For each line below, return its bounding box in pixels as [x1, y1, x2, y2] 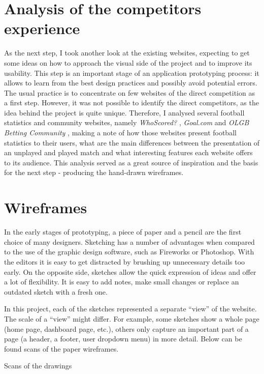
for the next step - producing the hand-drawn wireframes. [4, 167, 184, 178]
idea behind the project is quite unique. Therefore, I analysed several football [4, 107, 245, 118]
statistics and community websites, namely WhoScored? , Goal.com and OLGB [4, 117, 249, 128]
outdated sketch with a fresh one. [4, 286, 108, 297]
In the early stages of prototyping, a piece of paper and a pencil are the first [4, 226, 242, 237]
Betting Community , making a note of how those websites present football [4, 127, 237, 138]
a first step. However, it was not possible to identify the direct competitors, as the [4, 97, 259, 108]
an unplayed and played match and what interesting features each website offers [4, 147, 253, 158]
